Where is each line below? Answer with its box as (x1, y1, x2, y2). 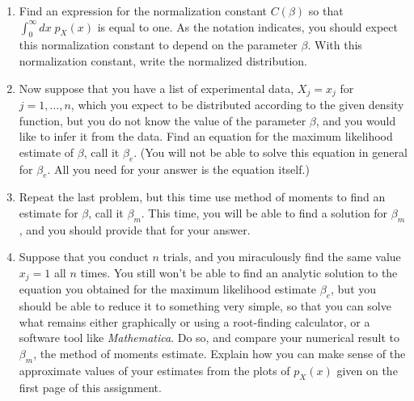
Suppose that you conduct (19, 248, 149, 265)
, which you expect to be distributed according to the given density (70, 96, 404, 113)
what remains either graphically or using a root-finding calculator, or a (19, 313, 370, 330)
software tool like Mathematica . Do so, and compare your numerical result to (19, 329, 400, 346)
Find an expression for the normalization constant (19, 2, 268, 19)
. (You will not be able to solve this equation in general (133, 143, 408, 160)
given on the (336, 361, 398, 378)
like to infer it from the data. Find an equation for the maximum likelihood (19, 128, 393, 145)
